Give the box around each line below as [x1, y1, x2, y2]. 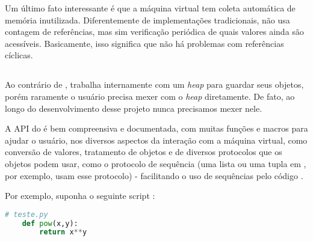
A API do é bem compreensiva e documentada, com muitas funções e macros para [5, 122, 308, 135]
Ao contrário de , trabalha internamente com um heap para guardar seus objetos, [5, 78, 304, 91]
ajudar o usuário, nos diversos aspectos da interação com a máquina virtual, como [5, 133, 308, 146]
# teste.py [5, 210, 48, 219]
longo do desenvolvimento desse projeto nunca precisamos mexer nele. [5, 102, 262, 114]
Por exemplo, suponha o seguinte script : [5, 189, 155, 202]
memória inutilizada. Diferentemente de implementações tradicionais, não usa [5, 13, 290, 26]
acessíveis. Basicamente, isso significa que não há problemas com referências [5, 37, 284, 49]
